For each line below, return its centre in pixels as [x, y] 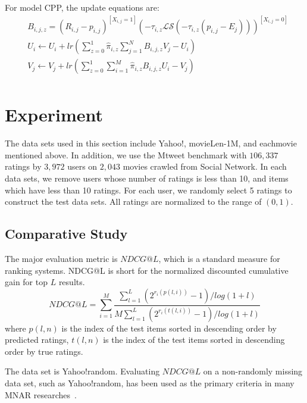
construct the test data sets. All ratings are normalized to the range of [133, 201]
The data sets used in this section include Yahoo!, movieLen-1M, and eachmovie [151, 143]
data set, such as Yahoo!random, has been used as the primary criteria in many [150, 383]
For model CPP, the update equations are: [82, 7]
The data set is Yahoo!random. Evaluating [82, 371]
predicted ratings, [37, 340]
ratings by [23, 166]
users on [82, 166]
